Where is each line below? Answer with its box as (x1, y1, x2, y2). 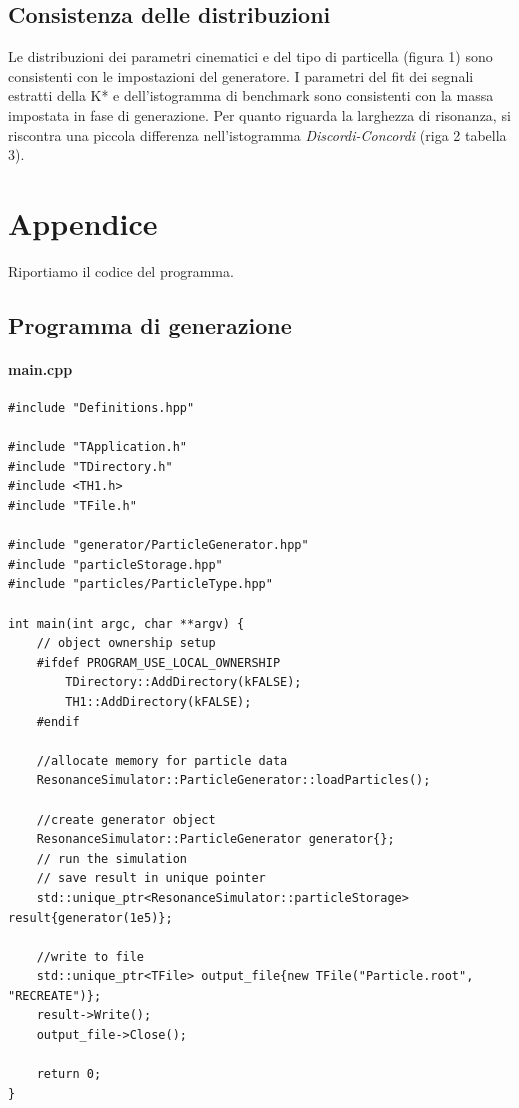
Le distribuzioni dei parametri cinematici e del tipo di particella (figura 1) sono (8, 46, 493, 67)
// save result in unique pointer (36, 871, 266, 886)
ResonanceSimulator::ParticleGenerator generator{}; (36, 832, 395, 847)
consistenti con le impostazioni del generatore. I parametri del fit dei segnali (8, 65, 474, 86)
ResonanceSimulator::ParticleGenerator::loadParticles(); (36, 773, 431, 788)
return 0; (36, 1067, 102, 1082)
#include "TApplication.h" (8, 440, 187, 455)
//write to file (36, 949, 145, 964)
